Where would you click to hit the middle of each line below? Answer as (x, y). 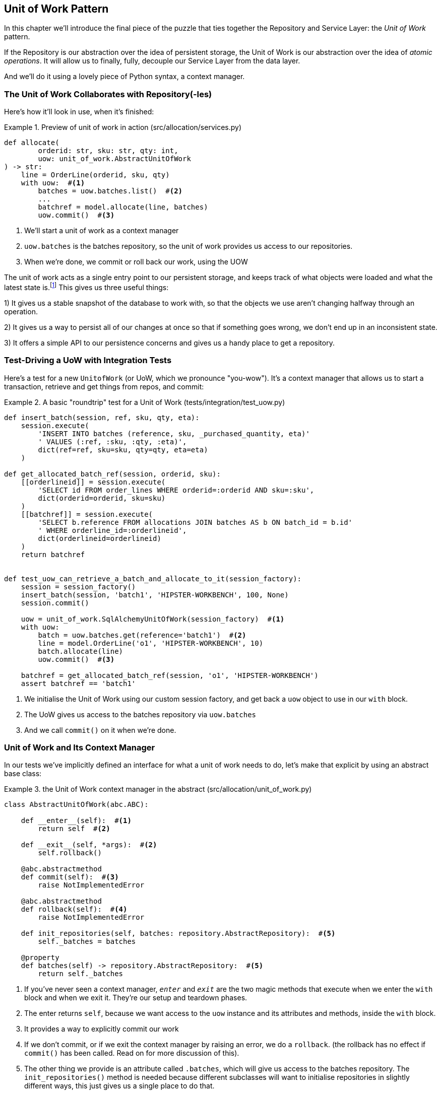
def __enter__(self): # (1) (76, 821)
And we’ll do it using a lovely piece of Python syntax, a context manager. (124, 77)
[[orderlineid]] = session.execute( (93, 482)
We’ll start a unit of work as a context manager (102, 231)
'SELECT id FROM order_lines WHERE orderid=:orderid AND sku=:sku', (176, 490)
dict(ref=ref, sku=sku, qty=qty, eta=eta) (123, 450)
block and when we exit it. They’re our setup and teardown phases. (136, 998)
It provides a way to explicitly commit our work (102, 1029)
